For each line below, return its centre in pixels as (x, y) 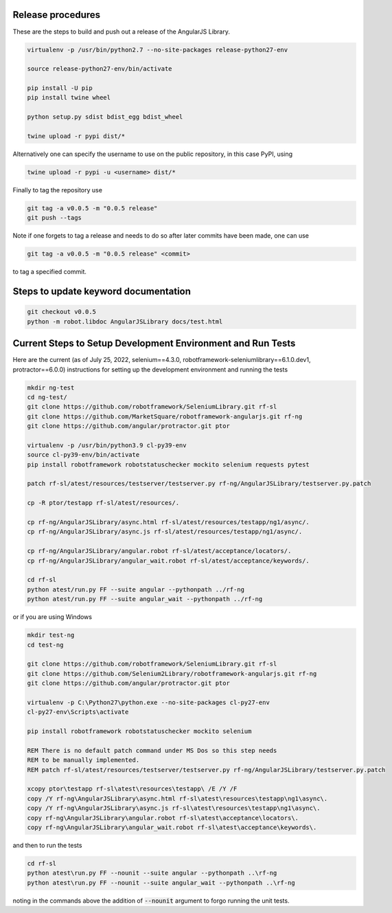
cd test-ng (45, 645)
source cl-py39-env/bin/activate (83, 455)
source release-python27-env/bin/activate (100, 69)
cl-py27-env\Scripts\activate (78, 712)
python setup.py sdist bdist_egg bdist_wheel (105, 117)
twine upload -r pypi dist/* (76, 136)
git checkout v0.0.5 (61, 312)
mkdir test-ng (51, 635)
